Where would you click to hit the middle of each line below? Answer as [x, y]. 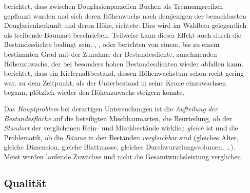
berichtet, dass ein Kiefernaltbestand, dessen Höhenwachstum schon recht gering [124, 73]
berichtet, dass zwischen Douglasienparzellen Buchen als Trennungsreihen [114, 6]
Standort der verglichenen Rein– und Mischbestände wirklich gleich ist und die [121, 128]
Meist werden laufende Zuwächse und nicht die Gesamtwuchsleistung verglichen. [124, 156]
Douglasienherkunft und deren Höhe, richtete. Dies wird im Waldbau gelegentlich [125, 25]
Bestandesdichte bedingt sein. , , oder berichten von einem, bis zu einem [112, 44]
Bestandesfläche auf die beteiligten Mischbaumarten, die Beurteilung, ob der [118, 118]
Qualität [25, 182]
